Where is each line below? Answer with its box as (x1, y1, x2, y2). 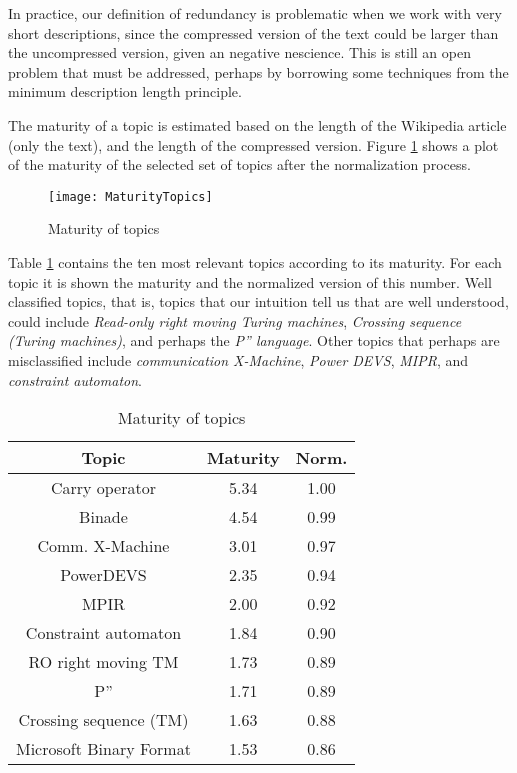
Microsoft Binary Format (16, 737, 191, 761)
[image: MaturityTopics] (48, 189, 213, 204)
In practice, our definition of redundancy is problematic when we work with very (8, 3, 502, 23)
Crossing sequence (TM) (18, 708, 189, 732)
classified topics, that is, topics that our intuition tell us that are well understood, (8, 291, 509, 312)
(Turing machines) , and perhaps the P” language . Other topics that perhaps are (8, 330, 500, 351)
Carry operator (50, 476, 156, 500)
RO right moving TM (28, 650, 179, 674)
